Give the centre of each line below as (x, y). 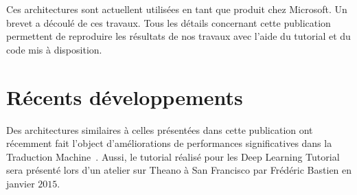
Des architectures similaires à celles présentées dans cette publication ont (160, 129)
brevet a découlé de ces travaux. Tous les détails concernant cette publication (169, 22)
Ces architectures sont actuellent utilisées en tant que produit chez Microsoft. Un (177, 9)
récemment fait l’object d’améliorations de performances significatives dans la (169, 143)
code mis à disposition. (54, 49)
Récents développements (125, 96)
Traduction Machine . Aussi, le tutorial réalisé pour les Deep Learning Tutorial (173, 156)
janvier (21, 183)
